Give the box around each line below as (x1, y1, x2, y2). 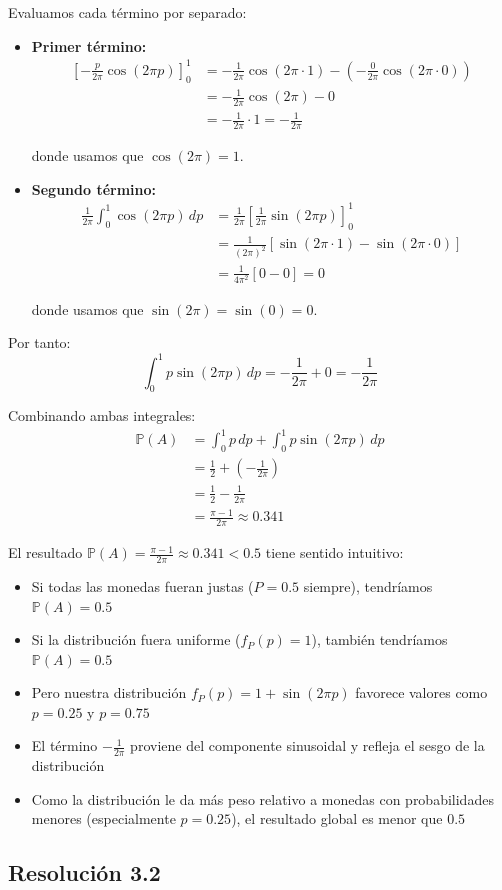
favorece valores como (355, 682, 488, 703)
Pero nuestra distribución (31, 682, 187, 703)
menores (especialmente (31, 808, 176, 829)
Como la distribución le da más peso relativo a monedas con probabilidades (31, 788, 494, 809)
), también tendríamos (311, 629, 448, 650)
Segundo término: (31, 178, 157, 199)
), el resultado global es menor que (231, 808, 443, 829)
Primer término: (31, 35, 147, 56)
